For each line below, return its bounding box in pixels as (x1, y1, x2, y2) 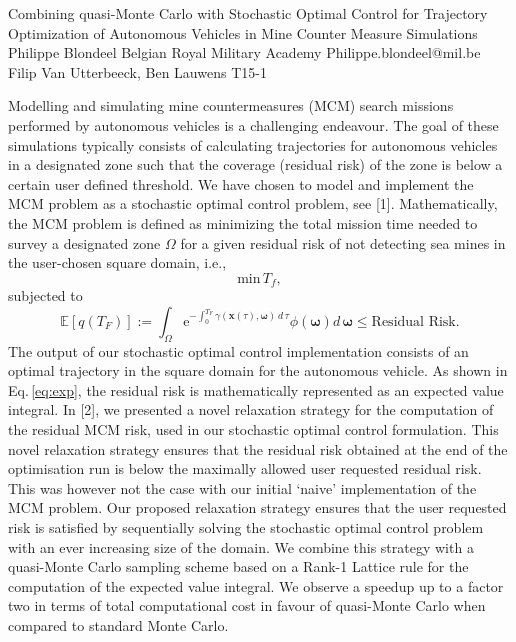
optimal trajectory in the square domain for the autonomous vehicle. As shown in (8, 360, 508, 381)
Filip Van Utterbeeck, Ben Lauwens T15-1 (8, 61, 267, 82)
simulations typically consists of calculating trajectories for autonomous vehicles (8, 134, 498, 155)
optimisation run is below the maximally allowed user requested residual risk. (8, 458, 482, 479)
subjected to (8, 285, 83, 306)
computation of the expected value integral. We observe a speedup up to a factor (8, 575, 504, 596)
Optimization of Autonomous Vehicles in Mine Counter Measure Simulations (8, 22, 478, 43)
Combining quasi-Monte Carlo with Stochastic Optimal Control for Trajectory (8, 3, 488, 23)
